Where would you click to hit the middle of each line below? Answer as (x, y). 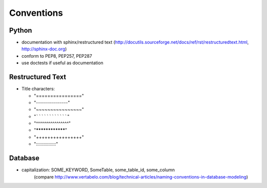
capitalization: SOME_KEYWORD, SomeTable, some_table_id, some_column (98, 170)
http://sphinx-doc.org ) (44, 49)
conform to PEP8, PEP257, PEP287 (57, 56)
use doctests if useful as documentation (62, 63)
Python (21, 30)
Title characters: (38, 89)
